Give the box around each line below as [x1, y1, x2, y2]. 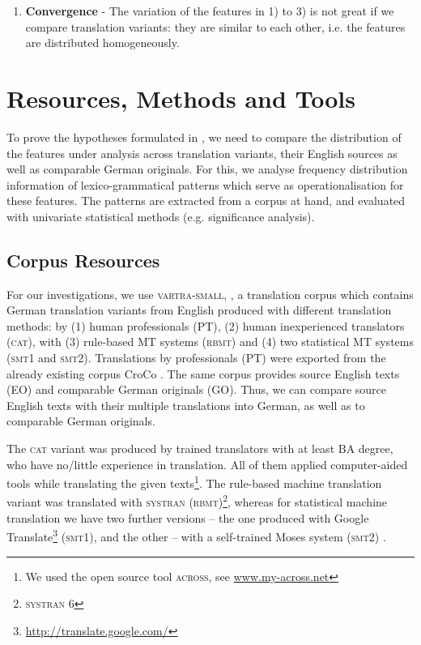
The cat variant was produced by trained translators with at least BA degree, [6, 440, 393, 457]
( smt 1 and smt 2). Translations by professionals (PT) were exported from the [6, 349, 386, 366]
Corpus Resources [6, 247, 160, 272]
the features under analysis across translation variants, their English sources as [6, 144, 398, 161]
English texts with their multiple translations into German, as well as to [6, 396, 365, 413]
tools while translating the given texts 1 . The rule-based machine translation [6, 472, 382, 491]
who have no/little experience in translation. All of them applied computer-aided [6, 455, 408, 472]
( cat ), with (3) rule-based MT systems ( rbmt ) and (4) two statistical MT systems [6, 333, 414, 350]
